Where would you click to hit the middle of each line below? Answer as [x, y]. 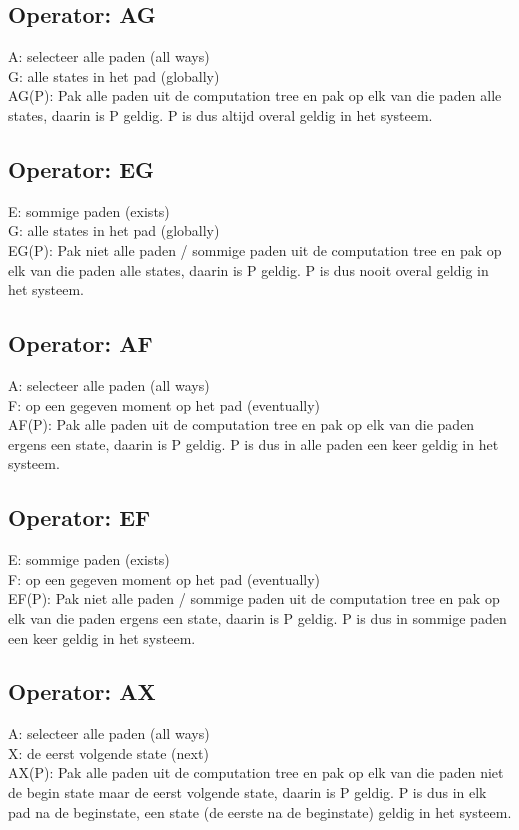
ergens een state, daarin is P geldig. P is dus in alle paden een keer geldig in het [253, 443]
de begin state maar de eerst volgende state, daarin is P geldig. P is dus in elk [247, 792]
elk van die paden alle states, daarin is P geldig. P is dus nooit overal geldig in [248, 269]
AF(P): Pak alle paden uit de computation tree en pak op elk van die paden [241, 424]
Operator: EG [81, 168]
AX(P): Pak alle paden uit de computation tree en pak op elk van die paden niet [256, 772]
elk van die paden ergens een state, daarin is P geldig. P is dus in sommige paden [257, 617]
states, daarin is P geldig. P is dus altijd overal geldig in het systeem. [220, 114]
